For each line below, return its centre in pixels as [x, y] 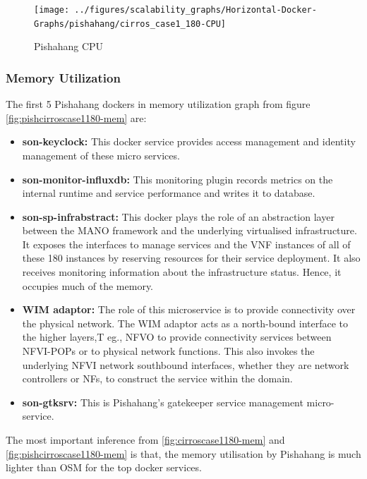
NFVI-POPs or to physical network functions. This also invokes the [168, 351]
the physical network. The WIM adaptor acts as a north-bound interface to [185, 323]
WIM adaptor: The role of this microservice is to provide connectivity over [189, 309]
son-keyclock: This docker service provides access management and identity [189, 141]
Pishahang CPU [69, 46]
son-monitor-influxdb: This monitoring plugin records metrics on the [178, 179]
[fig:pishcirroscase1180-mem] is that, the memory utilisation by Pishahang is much [183, 453]
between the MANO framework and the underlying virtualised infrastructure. [189, 230]
